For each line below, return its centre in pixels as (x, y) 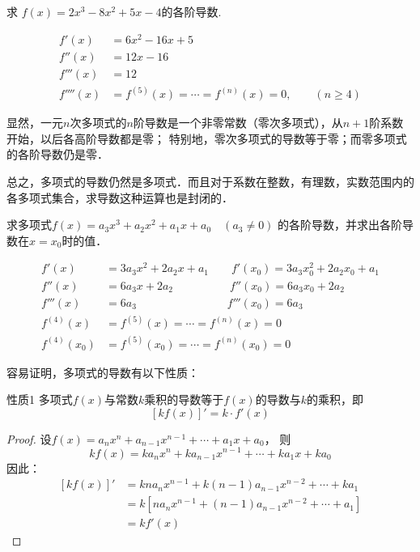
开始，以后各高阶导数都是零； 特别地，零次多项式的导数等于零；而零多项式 (207, 138)
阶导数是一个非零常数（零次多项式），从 (238, 123)
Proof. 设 (29, 438)
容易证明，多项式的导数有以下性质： (103, 372)
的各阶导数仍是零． (57, 154)
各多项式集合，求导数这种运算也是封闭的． (120, 197)
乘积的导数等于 (184, 399)
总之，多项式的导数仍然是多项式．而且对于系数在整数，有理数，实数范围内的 (210, 182)
